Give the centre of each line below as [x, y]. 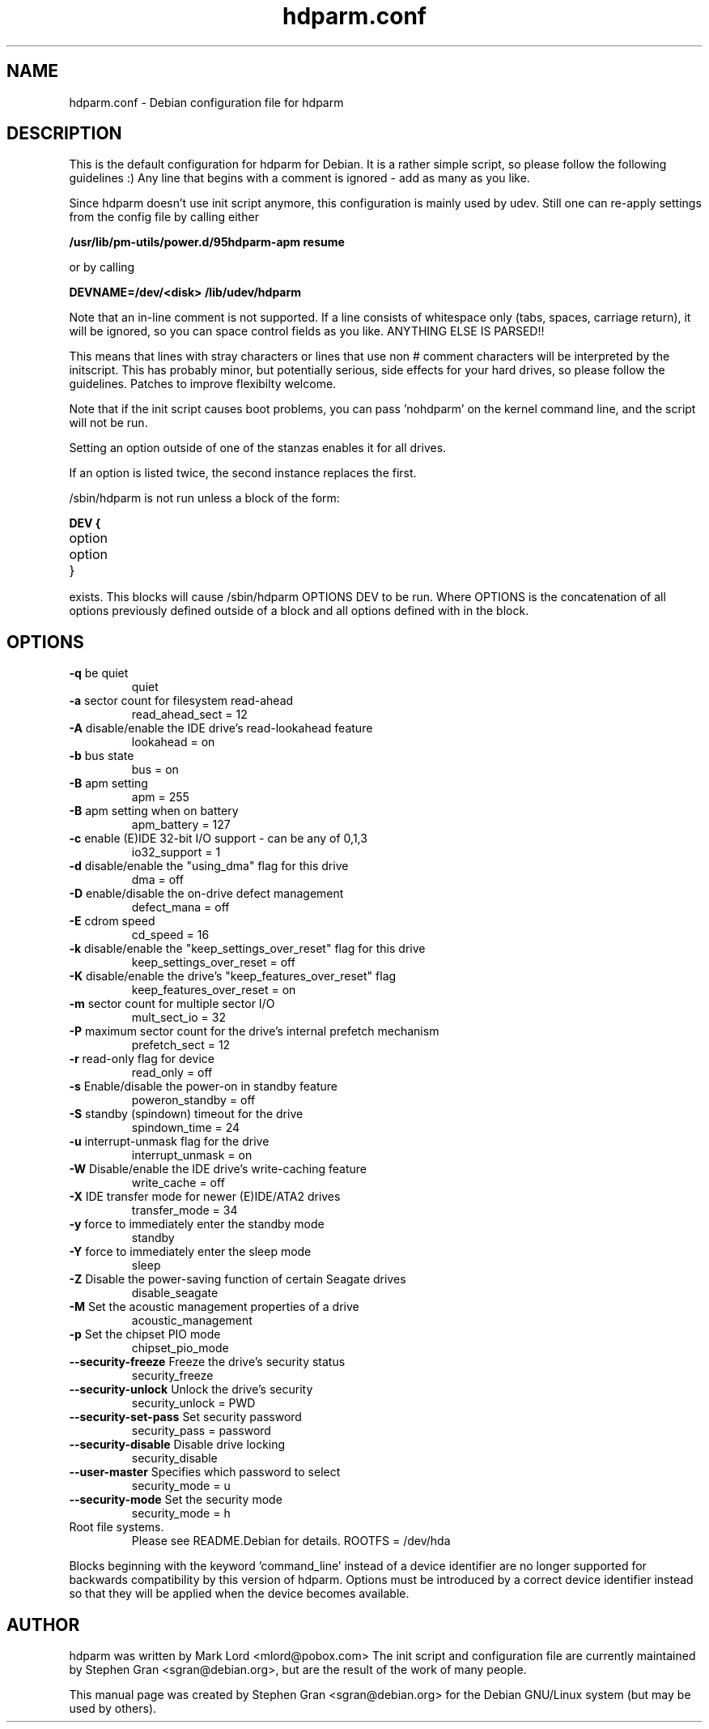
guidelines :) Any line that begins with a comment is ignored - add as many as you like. [299, 178]
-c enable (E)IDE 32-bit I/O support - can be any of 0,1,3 [218, 839]
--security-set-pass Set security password [185, 1417]
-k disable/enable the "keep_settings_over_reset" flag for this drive [247, 949]
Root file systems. [117, 1527]
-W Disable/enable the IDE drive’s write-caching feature [218, 1169]
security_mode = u [181, 1486]
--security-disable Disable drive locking [177, 1445]
